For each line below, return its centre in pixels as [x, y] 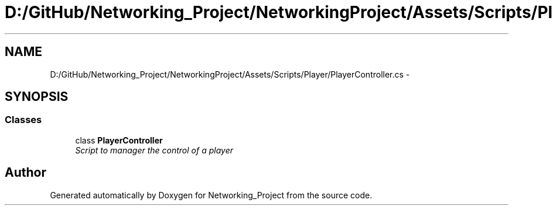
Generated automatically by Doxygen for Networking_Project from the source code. [211, 195]
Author [25, 173]
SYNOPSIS [37, 97]
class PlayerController [119, 140]
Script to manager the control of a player [154, 150]
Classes [23, 120]
